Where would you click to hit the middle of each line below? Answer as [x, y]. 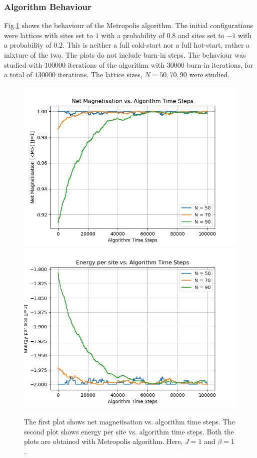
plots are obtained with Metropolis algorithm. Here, [103, 441]
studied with [23, 64]
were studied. [209, 74]
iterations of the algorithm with [116, 64]
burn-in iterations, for [220, 64]
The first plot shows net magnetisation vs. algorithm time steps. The [129, 421]
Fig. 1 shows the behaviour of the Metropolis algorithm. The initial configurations [128, 25]
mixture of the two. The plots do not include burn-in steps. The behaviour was [125, 55]
